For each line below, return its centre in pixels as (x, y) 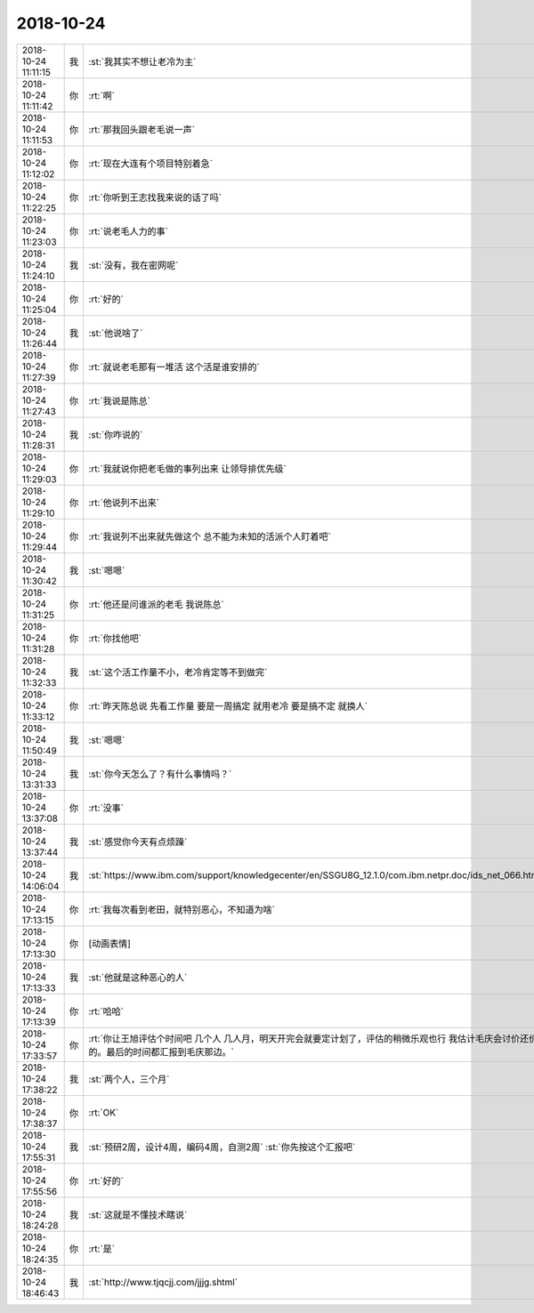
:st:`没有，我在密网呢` (133, 265)
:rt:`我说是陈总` (120, 400)
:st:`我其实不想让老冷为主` (142, 61)
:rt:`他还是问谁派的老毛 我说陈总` (156, 604)
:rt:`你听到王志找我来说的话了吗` (155, 197)
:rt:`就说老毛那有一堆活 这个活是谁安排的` (174, 367)
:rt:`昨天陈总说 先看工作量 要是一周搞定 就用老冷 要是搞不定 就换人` (228, 705)
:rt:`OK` (104, 1112)
